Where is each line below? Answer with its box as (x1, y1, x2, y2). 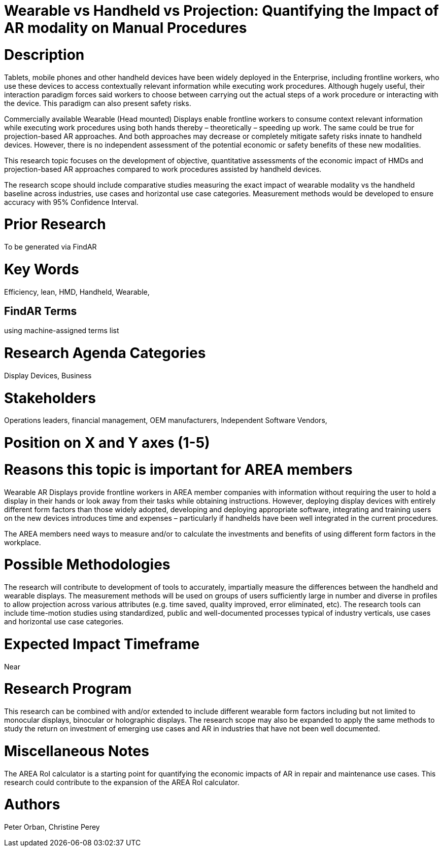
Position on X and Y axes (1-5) (4, 434, 210, 452)
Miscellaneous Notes (4, 742, 149, 760)
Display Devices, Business (4, 371, 92, 380)
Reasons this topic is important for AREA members (4, 460, 353, 478)
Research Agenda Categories (4, 344, 206, 362)
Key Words (4, 260, 79, 278)
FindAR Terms (4, 304, 77, 317)
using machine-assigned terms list (4, 326, 119, 335)
